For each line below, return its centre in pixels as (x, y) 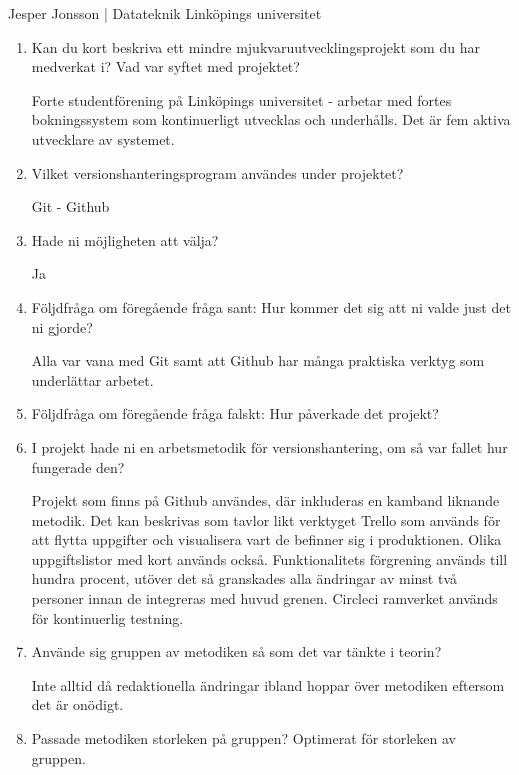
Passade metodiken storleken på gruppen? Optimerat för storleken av (243, 738)
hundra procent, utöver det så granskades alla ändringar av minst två (244, 578)
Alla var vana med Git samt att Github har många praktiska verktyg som (258, 360)
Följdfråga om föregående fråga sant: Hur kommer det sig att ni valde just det (271, 306)
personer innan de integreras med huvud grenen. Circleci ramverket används (264, 598)
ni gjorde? (62, 326)
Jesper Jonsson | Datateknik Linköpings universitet (165, 13)
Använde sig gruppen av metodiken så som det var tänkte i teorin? (236, 651)
